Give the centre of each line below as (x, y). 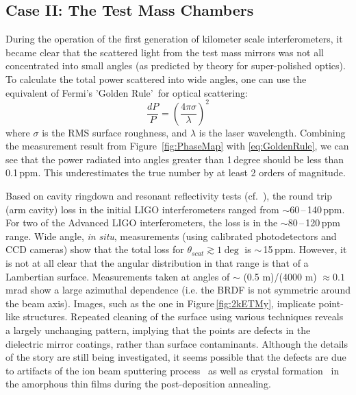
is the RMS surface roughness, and (115, 132)
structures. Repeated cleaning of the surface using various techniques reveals (183, 316)
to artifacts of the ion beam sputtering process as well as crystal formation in (173, 370)
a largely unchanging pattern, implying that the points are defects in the (158, 330)
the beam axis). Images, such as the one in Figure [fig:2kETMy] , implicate (161, 303)
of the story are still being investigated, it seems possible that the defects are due (176, 357)
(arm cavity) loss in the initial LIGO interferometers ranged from (142, 209)
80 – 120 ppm (314, 223)
